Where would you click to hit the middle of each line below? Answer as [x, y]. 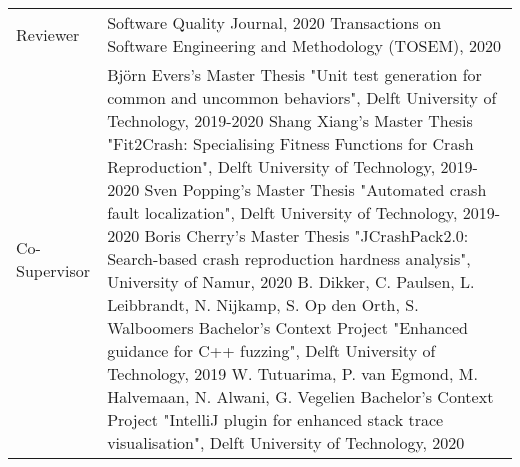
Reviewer [48, 34]
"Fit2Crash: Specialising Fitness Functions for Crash [290, 143]
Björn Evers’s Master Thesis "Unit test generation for [294, 74]
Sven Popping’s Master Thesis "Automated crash [315, 189]
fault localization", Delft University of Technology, [282, 212]
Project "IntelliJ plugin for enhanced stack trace [275, 419]
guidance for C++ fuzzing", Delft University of [271, 350]
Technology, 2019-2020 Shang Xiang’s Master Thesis [290, 120]
